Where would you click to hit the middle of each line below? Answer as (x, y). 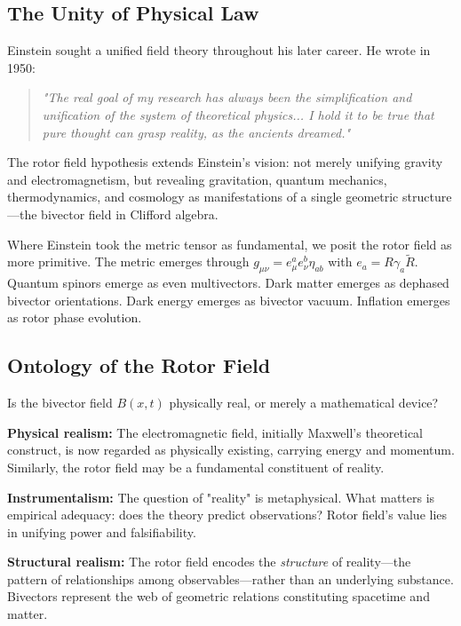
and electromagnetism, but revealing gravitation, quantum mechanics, (197, 179)
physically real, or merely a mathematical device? (304, 403)
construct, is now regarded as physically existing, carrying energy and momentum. (231, 450)
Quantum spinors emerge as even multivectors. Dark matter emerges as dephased (228, 283)
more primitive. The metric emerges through (128, 261)
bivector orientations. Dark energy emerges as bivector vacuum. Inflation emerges (229, 300)
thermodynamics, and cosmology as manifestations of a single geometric (203, 197)
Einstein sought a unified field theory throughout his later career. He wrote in (219, 50)
